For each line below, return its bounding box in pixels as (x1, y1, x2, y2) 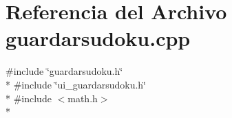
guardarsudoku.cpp (6, 24, 191, 52)
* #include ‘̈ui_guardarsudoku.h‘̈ (6, 77, 147, 91)
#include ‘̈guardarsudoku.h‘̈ (6, 64, 123, 78)
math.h (67, 91, 98, 105)
